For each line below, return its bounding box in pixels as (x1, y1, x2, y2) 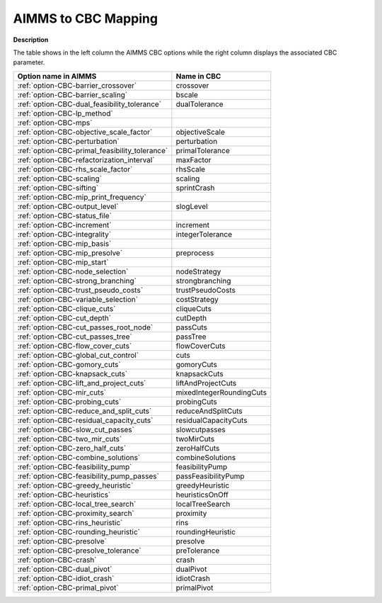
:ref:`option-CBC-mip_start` (17, 257, 109, 267)
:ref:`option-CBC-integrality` (17, 229, 112, 239)
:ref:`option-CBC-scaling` (17, 174, 103, 184)
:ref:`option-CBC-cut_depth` (17, 312, 112, 322)
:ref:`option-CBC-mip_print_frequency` (17, 192, 146, 202)
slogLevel (175, 201, 208, 211)
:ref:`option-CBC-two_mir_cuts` (17, 434, 122, 444)
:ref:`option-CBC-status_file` (17, 210, 112, 220)
